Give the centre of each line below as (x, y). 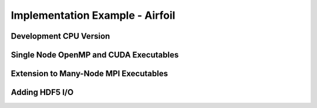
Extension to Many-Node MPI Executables (90, 74)
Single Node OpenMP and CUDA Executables (95, 55)
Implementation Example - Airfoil (93, 15)
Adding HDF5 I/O (42, 92)
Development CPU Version (60, 36)
